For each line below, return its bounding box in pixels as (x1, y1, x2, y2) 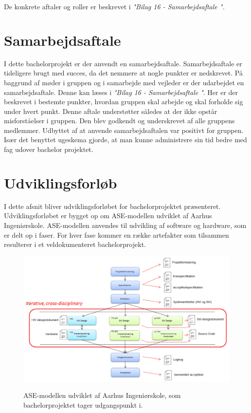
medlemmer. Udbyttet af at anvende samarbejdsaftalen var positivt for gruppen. (4, 125, 244, 135)
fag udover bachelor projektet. (4, 144, 93, 154)
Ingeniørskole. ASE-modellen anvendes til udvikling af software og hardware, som (4, 220, 247, 230)
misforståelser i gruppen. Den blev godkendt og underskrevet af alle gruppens (4, 115, 235, 126)
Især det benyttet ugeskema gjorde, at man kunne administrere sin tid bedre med (4, 134, 247, 145)
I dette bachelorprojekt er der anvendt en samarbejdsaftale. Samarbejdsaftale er (4, 58, 242, 68)
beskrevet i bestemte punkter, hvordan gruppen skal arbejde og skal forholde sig (4, 96, 243, 107)
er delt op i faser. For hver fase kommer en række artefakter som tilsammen (4, 229, 229, 240)
